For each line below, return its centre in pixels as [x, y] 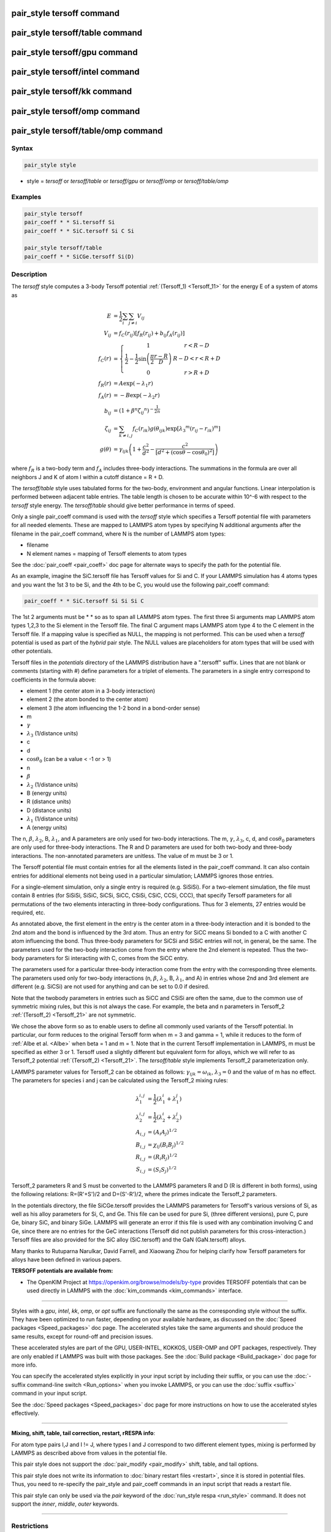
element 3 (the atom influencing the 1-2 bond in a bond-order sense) [113, 708]
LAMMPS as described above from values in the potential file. [89, 1453]
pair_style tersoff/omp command [76, 111]
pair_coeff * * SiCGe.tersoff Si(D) [79, 256]
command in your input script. [49, 1394]
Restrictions [30, 1526]
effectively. [25, 1413]
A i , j [141, 1133]
